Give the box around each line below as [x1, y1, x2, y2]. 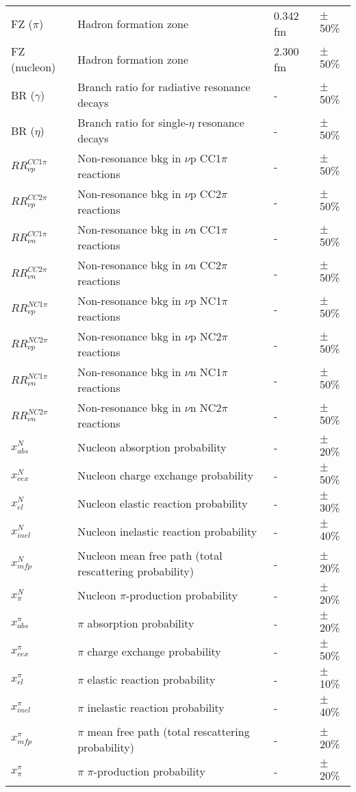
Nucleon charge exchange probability [77, 467, 254, 483]
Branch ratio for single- [77, 114, 189, 130]
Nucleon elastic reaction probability [77, 495, 248, 511]
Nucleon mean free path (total [77, 547, 222, 563]
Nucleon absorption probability [77, 439, 227, 455]
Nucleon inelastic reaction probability [77, 523, 257, 539]
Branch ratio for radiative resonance [77, 79, 251, 95]
